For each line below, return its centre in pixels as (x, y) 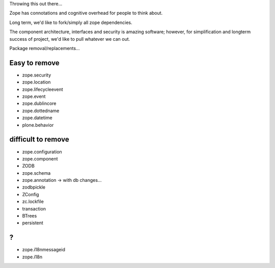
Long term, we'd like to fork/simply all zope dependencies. (71, 22)
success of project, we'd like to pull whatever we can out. (70, 39)
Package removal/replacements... (45, 48)
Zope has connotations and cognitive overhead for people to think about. (86, 13)
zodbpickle (34, 187)
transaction (34, 208)
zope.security (37, 75)
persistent (33, 223)
